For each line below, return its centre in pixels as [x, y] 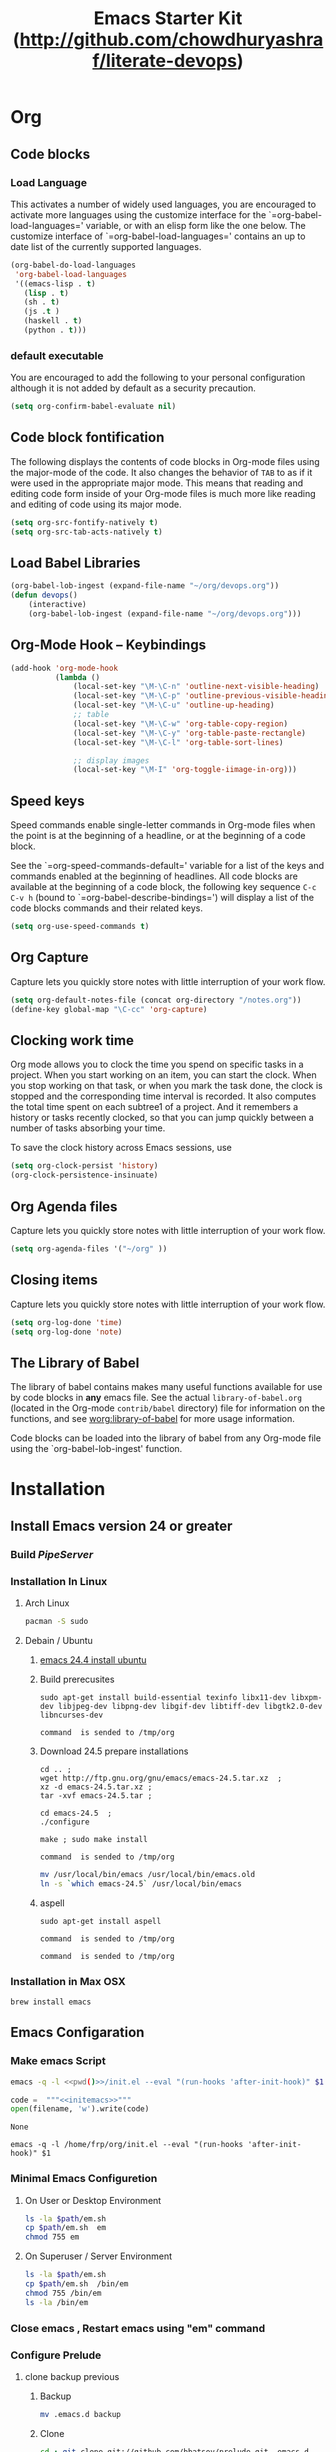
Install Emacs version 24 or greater [121, 1525]
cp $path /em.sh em [65, 2228]
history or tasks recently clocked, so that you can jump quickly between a [162, 1118]
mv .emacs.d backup [80, 2414]
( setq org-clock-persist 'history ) [84, 1166]
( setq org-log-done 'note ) [66, 1332]
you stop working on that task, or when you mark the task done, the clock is [166, 1086]
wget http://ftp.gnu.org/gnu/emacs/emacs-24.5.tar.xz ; [161, 1778]
